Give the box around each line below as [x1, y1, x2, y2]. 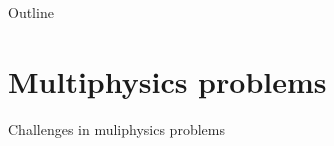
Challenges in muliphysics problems [8, 118, 225, 139]
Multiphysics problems [8, 60, 327, 101]
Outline [8, 2, 54, 22]
